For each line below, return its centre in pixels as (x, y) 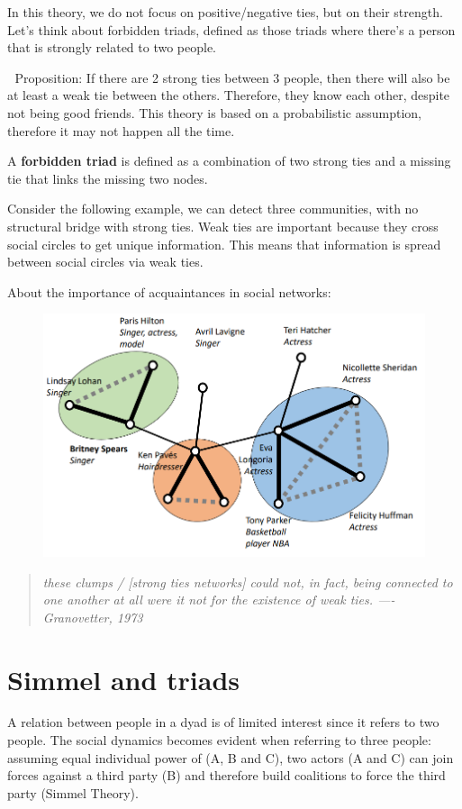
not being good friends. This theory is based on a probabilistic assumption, (214, 112)
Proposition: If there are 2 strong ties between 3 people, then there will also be (232, 77)
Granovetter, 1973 (93, 617)
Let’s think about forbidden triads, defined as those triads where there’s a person (231, 29)
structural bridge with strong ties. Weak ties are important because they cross (223, 226)
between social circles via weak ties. (105, 262)
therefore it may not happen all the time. (121, 130)
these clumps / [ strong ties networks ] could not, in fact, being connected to (248, 582)
